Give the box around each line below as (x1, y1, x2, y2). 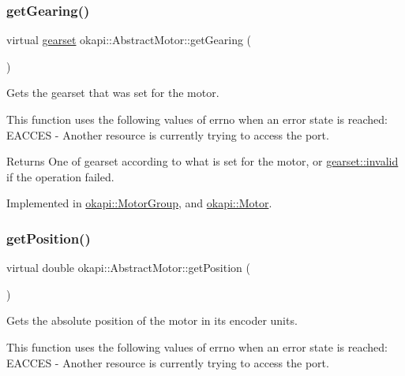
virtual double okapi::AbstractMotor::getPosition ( (6, 259, 250, 276)
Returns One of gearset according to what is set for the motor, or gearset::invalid (6, 153, 399, 169)
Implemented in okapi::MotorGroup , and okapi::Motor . (6, 195, 272, 211)
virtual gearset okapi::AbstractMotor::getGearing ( (6, 32, 252, 48)
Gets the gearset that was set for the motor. (6, 84, 219, 101)
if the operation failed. (6, 168, 114, 184)
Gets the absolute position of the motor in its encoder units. (6, 312, 298, 329)
